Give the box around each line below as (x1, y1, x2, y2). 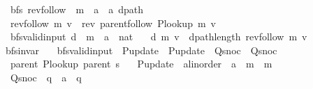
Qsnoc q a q (10, 70, 82, 84)
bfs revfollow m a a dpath (10, 2, 143, 16)
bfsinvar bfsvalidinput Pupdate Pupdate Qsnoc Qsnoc (5, 42, 277, 57)
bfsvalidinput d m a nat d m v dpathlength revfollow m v (10, 29, 307, 44)
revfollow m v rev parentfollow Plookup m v (10, 15, 216, 30)
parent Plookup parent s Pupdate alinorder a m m (10, 56, 272, 71)
